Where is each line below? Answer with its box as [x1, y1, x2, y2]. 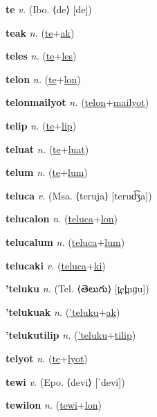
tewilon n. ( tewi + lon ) [6, 398, 102, 412]
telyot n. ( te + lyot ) [6, 351, 88, 365]
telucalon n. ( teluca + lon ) [6, 211, 118, 226]
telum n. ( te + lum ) [6, 165, 88, 179]
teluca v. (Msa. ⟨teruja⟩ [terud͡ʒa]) [6, 188, 152, 202]
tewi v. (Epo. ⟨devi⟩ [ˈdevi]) [6, 374, 125, 389]
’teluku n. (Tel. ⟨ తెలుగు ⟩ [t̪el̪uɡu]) [6, 281, 149, 296]
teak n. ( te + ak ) [6, 25, 75, 39]
